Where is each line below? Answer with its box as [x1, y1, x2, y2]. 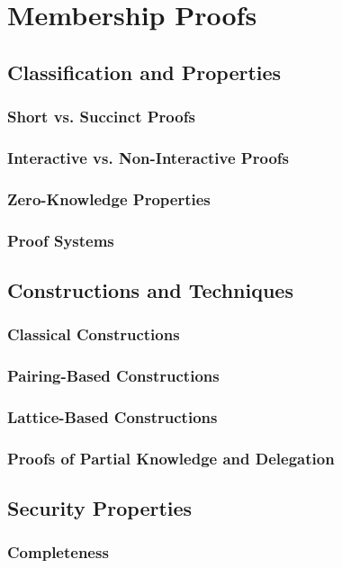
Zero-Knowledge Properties [7, 187, 211, 210]
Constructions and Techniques [7, 275, 293, 303]
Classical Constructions [7, 323, 180, 346]
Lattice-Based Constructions [7, 405, 218, 428]
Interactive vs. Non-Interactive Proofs [7, 146, 289, 168]
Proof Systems [7, 229, 114, 251]
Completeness [7, 541, 109, 563]
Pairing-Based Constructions [7, 365, 220, 387]
